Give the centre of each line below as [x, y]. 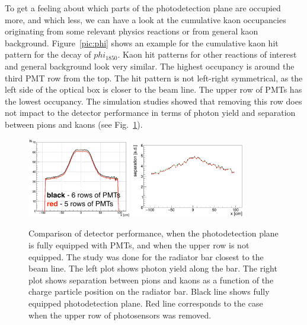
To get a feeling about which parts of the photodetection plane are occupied [143, 8]
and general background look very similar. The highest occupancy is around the [150, 66]
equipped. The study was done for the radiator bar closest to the [146, 256]
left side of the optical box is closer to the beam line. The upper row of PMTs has [153, 89]
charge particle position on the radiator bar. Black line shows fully [149, 291]
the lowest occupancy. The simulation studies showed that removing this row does [153, 101]
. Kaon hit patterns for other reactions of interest [207, 54]
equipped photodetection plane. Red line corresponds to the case [146, 303]
